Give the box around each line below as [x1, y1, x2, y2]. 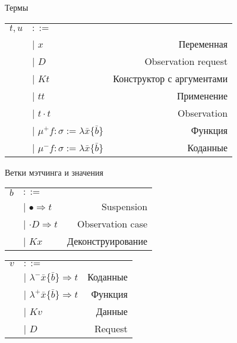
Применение [176, 88, 228, 102]
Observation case [77, 217, 148, 231]
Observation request [144, 54, 228, 68]
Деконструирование [67, 234, 148, 248]
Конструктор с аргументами [113, 71, 228, 85]
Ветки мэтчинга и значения [5, 166, 103, 178]
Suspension [101, 199, 148, 214]
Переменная [178, 36, 228, 51]
